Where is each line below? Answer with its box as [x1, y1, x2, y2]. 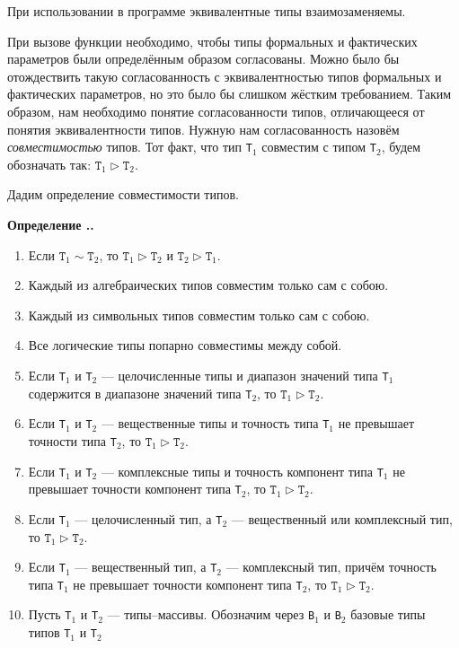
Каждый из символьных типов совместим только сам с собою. [28, 305, 370, 324]
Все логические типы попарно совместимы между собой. [28, 336, 342, 355]
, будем [381, 137, 421, 156]
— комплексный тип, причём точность [225, 557, 437, 576]
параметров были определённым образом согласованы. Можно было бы [7, 49, 400, 68]
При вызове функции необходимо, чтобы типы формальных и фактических [7, 31, 418, 50]
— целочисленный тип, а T [75, 509, 223, 528]
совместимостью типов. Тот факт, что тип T [7, 137, 252, 156]
